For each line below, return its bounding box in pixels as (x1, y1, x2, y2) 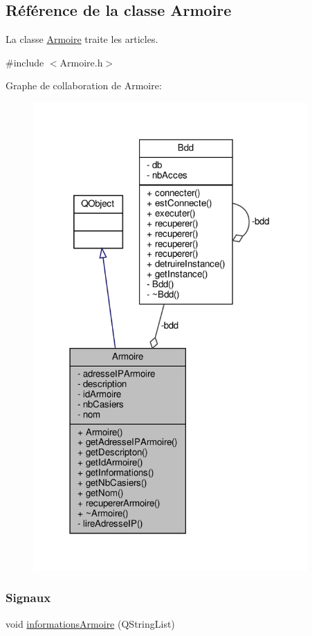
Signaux (6, 589, 51, 606)
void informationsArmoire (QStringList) (6, 616, 175, 630)
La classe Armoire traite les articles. (6, 32, 158, 46)
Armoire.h (59, 55, 103, 69)
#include (6, 55, 44, 69)
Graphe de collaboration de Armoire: (6, 78, 162, 93)
